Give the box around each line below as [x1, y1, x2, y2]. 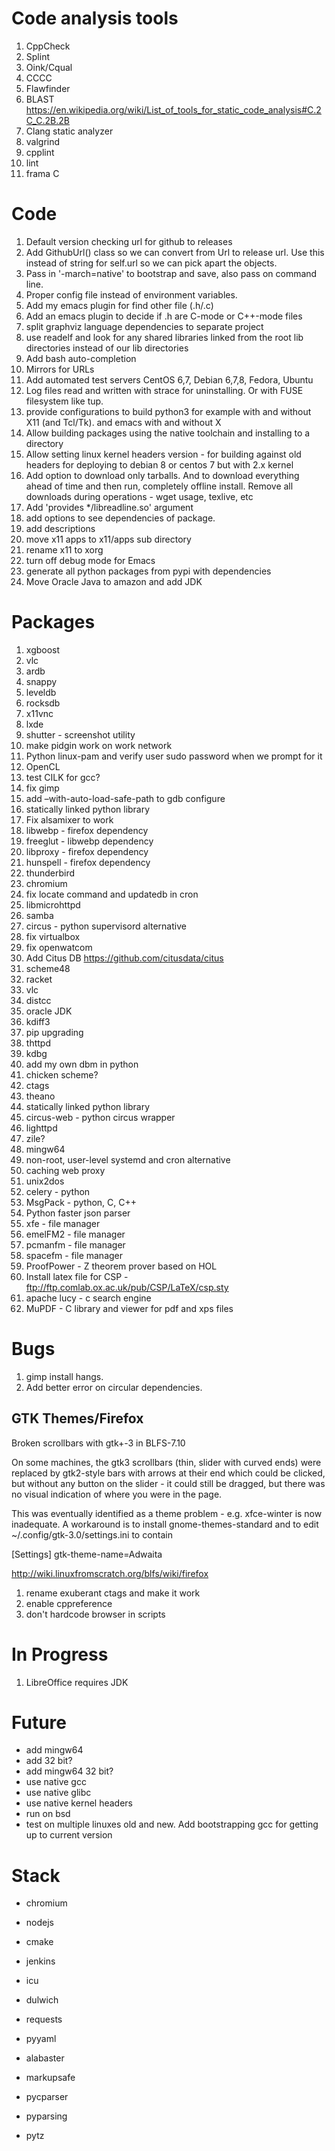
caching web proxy [25, 1164, 106, 1176]
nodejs [25, 1917, 54, 1929]
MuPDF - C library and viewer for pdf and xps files [25, 1302, 234, 1314]
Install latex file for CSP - [25, 1270, 129, 1282]
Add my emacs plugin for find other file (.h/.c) [25, 299, 214, 311]
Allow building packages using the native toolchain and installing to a [25, 427, 311, 439]
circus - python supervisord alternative [25, 920, 187, 932]
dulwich [25, 1994, 59, 2006]
